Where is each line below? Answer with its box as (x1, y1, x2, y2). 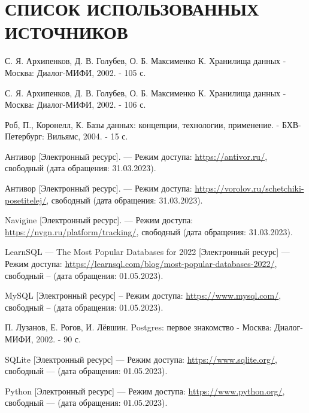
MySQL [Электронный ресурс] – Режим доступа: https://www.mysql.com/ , (5, 289, 281, 302)
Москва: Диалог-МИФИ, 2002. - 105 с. (5, 66, 146, 78)
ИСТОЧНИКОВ (5, 20, 128, 44)
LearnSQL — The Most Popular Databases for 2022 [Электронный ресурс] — (5, 245, 290, 258)
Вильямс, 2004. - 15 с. (47, 130, 128, 142)
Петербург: (5, 130, 44, 142)
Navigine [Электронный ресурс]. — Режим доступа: (5, 214, 193, 226)
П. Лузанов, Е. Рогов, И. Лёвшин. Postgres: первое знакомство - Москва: (5, 321, 272, 333)
